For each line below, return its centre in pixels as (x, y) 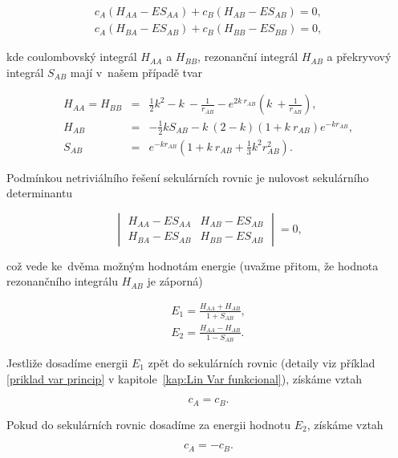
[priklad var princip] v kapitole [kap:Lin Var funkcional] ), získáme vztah (185, 378)
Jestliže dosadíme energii (67, 363)
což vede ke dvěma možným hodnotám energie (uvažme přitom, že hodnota (193, 265)
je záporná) (175, 281)
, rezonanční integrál (248, 57)
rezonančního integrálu (62, 281)
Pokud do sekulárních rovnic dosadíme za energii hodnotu (149, 424)
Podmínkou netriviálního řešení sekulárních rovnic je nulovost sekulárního (188, 177)
